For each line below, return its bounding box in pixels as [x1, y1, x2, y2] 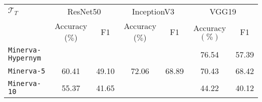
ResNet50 [67, 5, 101, 17]
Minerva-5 [8, 66, 45, 75]
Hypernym [8, 54, 41, 62]
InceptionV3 [132, 5, 175, 17]
